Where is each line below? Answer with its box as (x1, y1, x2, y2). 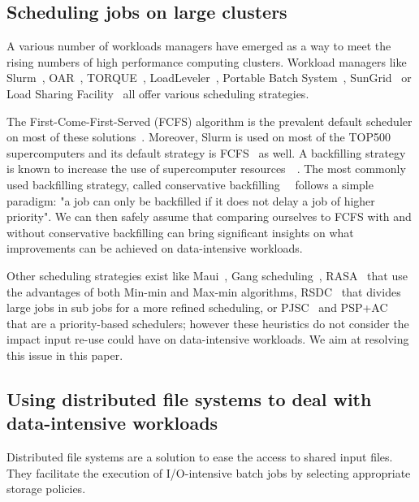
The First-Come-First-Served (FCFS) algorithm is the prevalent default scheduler (6, 112, 413, 129)
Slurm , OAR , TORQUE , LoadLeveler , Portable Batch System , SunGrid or (6, 69, 412, 86)
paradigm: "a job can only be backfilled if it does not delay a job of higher (6, 192, 375, 209)
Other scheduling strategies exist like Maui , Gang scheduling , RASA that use (6, 266, 408, 283)
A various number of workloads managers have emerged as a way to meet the (6, 37, 391, 54)
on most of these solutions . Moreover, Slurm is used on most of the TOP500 (6, 128, 391, 145)
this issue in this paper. (6, 346, 123, 363)
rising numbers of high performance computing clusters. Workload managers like (6, 53, 407, 70)
